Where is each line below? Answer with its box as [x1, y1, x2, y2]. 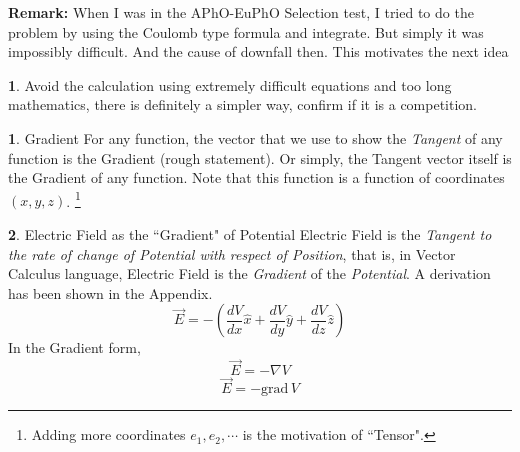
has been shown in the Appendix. [8, 282, 213, 303]
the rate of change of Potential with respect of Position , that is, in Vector [8, 243, 456, 264]
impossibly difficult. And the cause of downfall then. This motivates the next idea [8, 41, 509, 62]
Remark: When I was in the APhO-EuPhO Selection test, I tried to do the [8, 2, 474, 22]
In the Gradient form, [8, 337, 141, 358]
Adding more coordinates [31, 424, 186, 445]
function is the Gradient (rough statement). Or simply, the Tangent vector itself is [8, 147, 512, 168]
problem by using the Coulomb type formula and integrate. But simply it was [8, 21, 484, 42]
